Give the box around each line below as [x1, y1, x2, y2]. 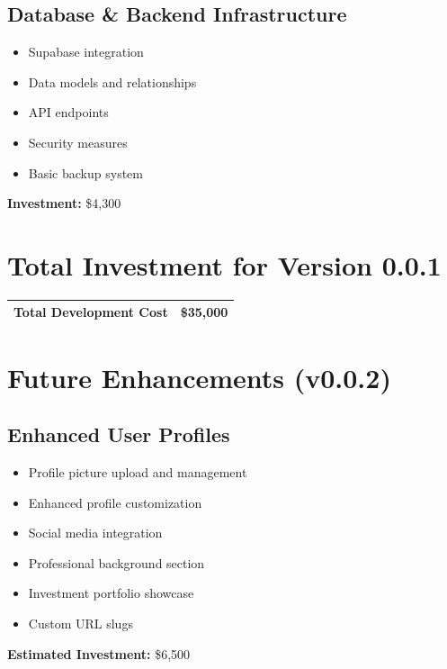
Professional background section [28, 553, 205, 572]
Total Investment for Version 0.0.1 [7, 246, 442, 283]
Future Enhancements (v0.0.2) [7, 358, 391, 395]
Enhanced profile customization [28, 493, 202, 511]
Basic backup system [28, 163, 143, 182]
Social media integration [28, 523, 163, 542]
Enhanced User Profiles [7, 420, 230, 448]
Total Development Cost [13, 303, 168, 321]
